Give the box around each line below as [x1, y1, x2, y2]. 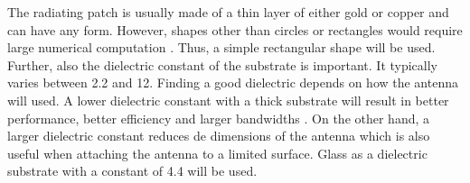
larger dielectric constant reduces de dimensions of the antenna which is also [7, 126, 430, 145]
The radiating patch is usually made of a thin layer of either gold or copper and [7, 3, 449, 21]
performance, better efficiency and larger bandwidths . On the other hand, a [7, 108, 430, 127]
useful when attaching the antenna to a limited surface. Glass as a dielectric [7, 143, 428, 162]
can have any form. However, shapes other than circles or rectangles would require [7, 20, 463, 39]
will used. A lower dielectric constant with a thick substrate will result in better [7, 90, 449, 109]
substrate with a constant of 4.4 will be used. [7, 161, 258, 180]
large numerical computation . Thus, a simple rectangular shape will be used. [7, 38, 436, 57]
